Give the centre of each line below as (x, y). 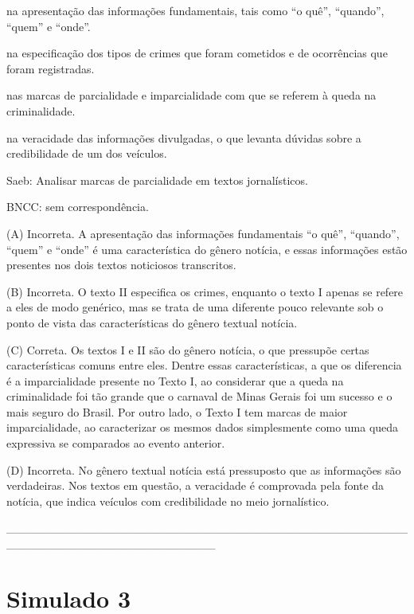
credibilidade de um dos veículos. (87, 153)
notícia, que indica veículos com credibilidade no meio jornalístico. (168, 501)
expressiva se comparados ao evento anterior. (116, 443)
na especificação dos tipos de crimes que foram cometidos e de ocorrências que (197, 53)
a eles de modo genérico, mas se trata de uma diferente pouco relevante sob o (195, 307)
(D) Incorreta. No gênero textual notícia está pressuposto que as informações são (204, 469)
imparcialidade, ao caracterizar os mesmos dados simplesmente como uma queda (203, 427)
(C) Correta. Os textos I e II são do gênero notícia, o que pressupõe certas (188, 349)
